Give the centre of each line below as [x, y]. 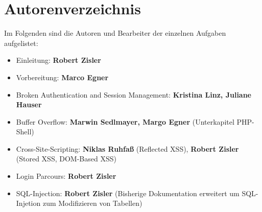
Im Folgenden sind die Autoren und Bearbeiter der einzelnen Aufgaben [115, 33]
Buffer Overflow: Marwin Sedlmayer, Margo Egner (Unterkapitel [125, 121]
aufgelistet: [21, 43]
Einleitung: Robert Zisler [58, 60]
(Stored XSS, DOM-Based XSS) [66, 159]
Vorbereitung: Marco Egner [62, 77]
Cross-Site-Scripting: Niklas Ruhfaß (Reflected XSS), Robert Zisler [127, 148]
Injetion [28, 203]
